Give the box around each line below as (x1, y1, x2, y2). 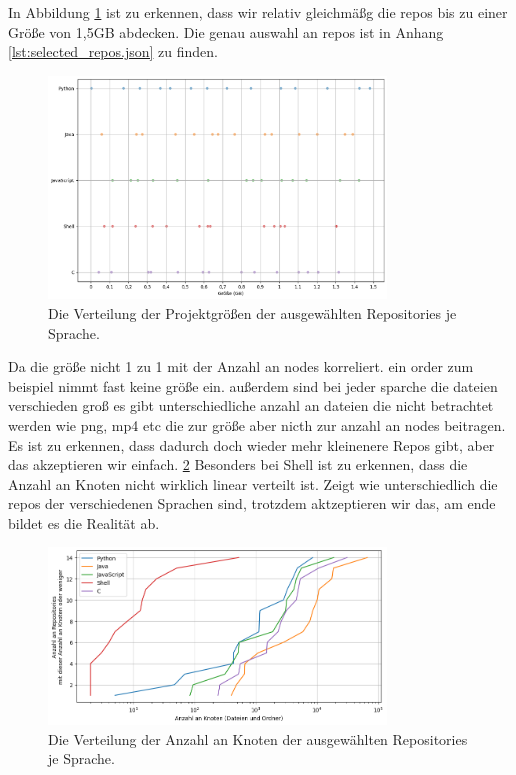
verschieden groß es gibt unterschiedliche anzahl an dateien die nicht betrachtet (8, 395, 494, 416)
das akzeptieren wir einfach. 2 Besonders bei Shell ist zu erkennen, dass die (8, 454, 468, 475)
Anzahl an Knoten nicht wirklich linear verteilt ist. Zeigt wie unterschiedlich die (8, 473, 498, 494)
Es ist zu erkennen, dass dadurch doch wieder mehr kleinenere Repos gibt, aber (8, 434, 495, 455)
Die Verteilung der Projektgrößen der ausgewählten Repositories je (48, 302, 457, 323)
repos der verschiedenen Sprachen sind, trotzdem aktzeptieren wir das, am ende (8, 493, 496, 514)
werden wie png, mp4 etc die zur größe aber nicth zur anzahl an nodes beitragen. (8, 414, 506, 435)
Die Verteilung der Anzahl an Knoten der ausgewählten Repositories (48, 728, 468, 749)
